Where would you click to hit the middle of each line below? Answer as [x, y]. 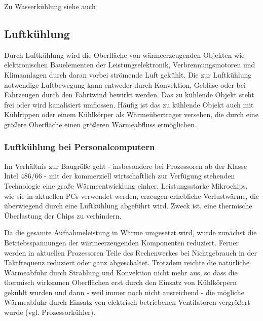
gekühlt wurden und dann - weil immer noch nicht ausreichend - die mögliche [124, 292]
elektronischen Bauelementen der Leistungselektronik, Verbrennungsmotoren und [130, 65]
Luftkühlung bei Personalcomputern [80, 147]
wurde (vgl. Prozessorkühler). [50, 312]
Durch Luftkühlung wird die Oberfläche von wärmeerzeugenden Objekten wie [124, 55]
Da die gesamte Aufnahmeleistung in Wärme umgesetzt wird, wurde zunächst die [130, 233]
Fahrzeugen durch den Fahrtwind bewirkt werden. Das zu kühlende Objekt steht [129, 95]
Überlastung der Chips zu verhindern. [63, 215]
